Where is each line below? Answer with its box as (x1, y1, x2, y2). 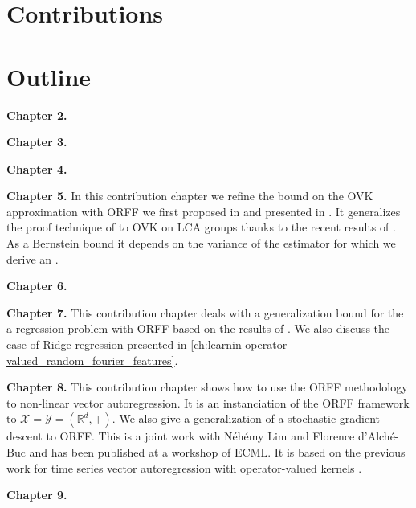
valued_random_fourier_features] (6, 351, 175, 368)
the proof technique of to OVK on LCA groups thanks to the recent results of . (6, 219, 396, 236)
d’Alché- (357, 428, 399, 444)
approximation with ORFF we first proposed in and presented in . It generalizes (6, 203, 401, 219)
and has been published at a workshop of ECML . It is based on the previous (29, 444, 406, 460)
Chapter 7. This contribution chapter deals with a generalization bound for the (6, 304, 404, 321)
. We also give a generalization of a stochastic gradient (112, 410, 381, 427)
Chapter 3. (6, 133, 67, 150)
